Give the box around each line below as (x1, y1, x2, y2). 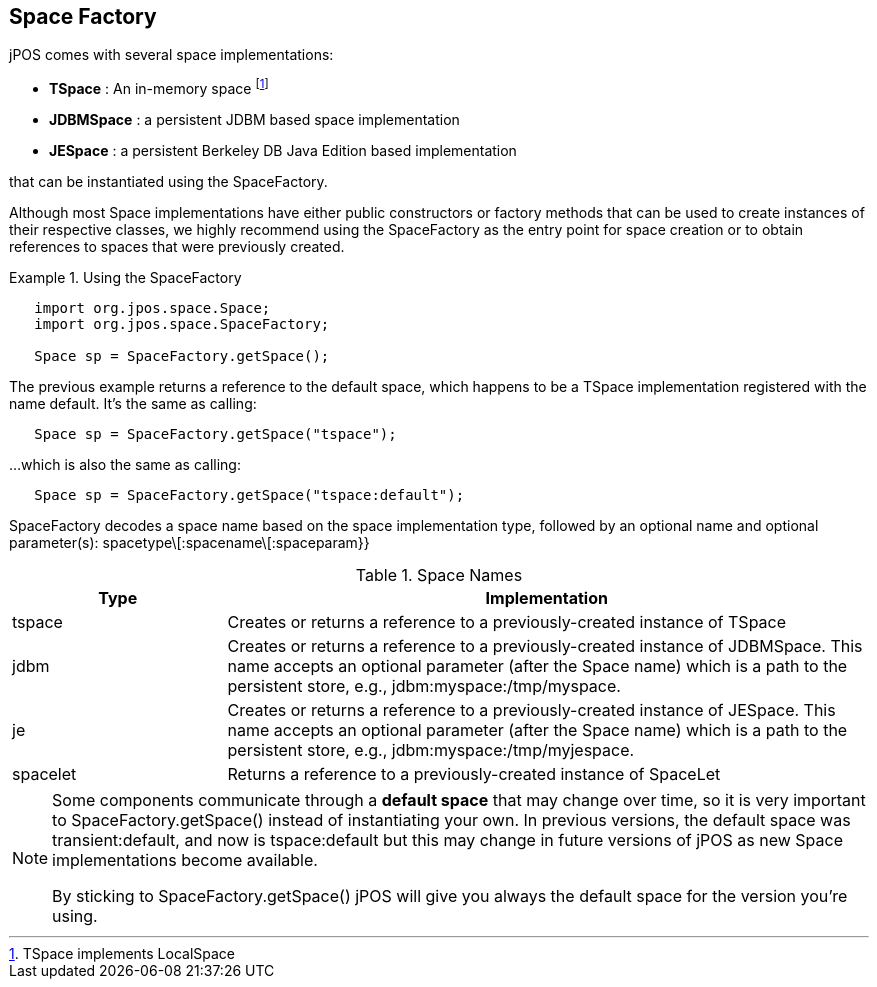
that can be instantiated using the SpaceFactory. (9, 173, 328, 191)
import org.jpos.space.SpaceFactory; (34, 316, 330, 333)
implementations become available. (52, 850, 318, 871)
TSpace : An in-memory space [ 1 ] (49, 77, 269, 98)
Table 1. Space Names (355, 565, 523, 586)
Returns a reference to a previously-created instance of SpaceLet (227, 764, 721, 785)
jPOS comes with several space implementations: (9, 46, 334, 64)
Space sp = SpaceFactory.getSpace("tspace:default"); (34, 487, 465, 504)
